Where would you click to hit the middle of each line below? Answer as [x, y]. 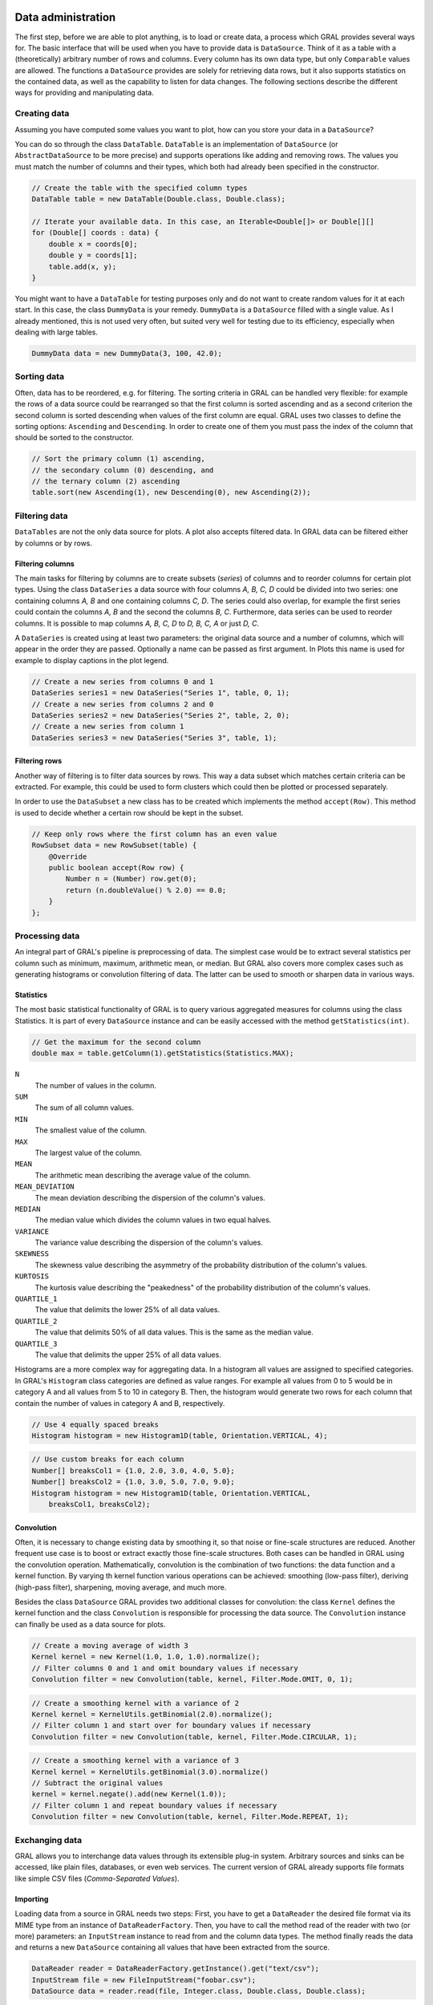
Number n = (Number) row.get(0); [131, 879]
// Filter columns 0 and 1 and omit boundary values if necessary [165, 1668]
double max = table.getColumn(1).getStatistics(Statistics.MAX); [163, 1053]
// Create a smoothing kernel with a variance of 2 [136, 1703]
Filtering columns [45, 563]
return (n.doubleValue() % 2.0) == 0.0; [146, 890]
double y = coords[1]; [93, 255]
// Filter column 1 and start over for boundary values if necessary [171, 1726]
